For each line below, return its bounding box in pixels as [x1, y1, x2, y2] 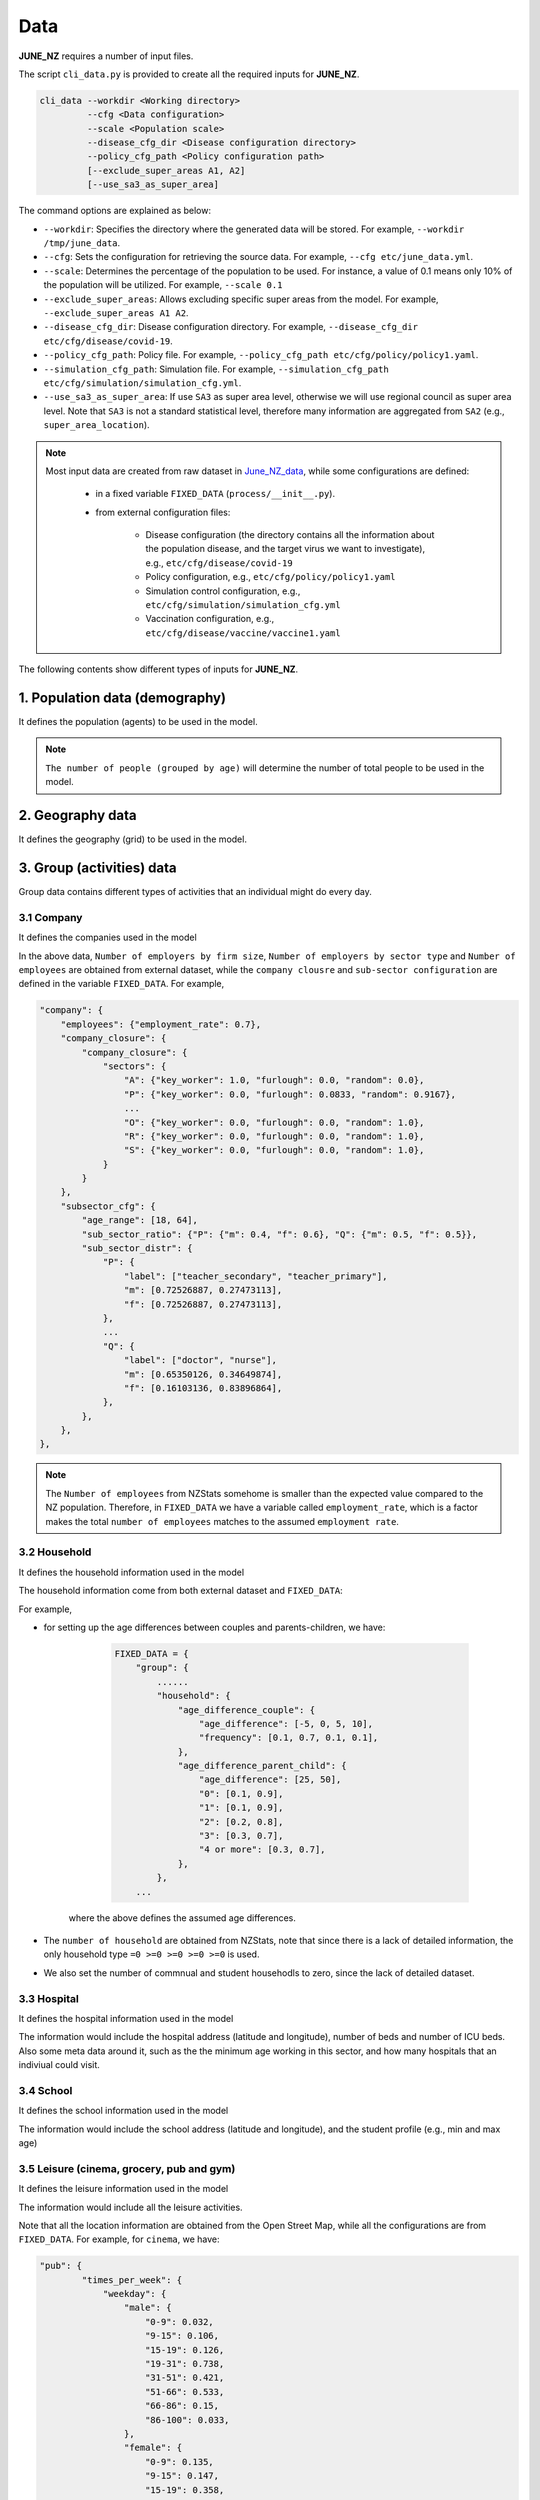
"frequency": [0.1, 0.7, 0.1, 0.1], [198, 1732, 379, 1744]
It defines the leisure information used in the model [18, 2183, 229, 2195]
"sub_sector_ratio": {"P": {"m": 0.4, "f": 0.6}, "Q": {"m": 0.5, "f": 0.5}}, [81, 1228, 478, 1240]
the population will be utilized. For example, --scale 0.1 [43, 279, 283, 291]
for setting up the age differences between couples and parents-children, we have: [43, 1621, 386, 1633]
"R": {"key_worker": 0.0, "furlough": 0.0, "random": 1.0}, [123, 1130, 425, 1142]
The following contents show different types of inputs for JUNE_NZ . [18, 663, 299, 675]
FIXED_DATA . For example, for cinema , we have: [18, 2233, 220, 2245]
